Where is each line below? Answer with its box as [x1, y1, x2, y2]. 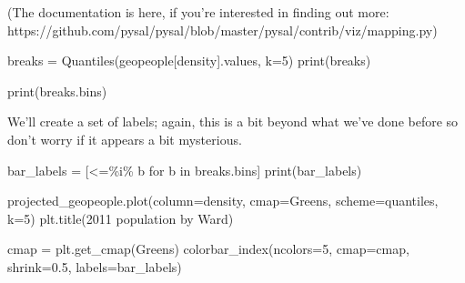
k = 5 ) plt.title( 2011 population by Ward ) [7, 208, 234, 227]
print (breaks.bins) [7, 81, 107, 100]
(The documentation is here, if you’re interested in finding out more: [7, 3, 389, 21]
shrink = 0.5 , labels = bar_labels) [7, 257, 182, 276]
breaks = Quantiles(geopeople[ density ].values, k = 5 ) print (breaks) [7, 51, 371, 70]
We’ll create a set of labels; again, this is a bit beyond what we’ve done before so [7, 112, 459, 131]
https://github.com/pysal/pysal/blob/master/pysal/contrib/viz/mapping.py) [7, 20, 438, 39]
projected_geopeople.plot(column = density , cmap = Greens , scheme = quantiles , [7, 191, 439, 210]
